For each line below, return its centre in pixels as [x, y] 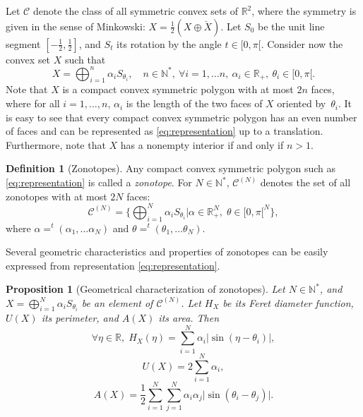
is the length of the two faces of [194, 103]
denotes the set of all [305, 182]
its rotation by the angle [169, 43]
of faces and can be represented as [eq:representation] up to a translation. [165, 131]
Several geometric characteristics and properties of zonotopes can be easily [167, 252]
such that [85, 59]
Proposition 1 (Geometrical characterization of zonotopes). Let [145, 289]
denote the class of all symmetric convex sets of [135, 11]
